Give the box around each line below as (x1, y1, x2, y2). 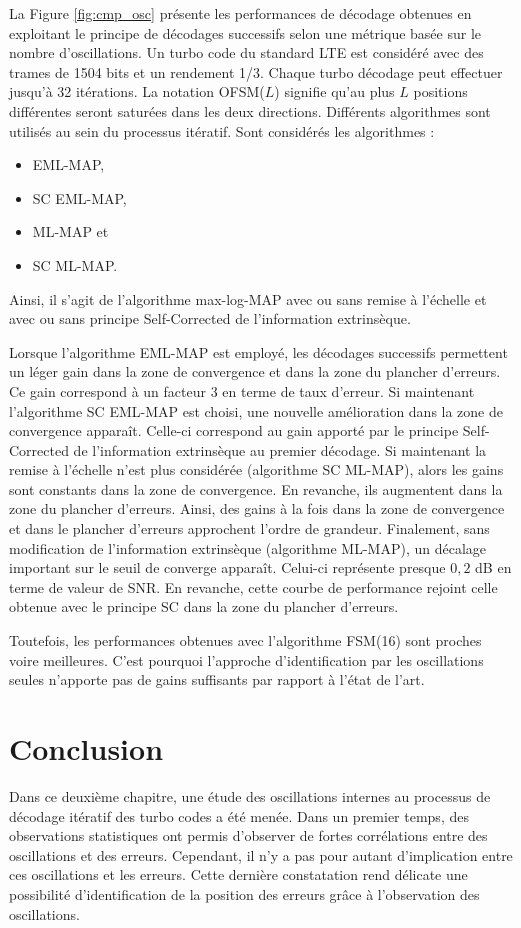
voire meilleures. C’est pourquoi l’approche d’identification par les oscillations (9, 649, 484, 670)
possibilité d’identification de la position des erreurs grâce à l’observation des (9, 883, 480, 904)
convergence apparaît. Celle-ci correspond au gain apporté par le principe (9, 420, 459, 441)
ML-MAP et (32, 221, 109, 242)
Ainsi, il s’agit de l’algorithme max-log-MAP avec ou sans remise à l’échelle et (9, 288, 487, 309)
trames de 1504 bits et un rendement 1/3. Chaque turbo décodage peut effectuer (9, 61, 503, 82)
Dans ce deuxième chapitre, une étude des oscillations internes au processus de (9, 785, 491, 806)
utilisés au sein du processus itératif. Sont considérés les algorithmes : (9, 120, 435, 141)
